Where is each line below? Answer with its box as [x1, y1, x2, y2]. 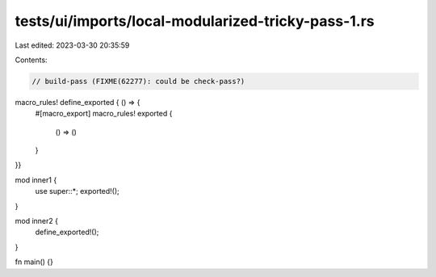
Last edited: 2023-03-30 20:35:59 [15, 40, 130, 50]
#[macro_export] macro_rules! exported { [35, 109, 173, 119]
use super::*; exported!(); [35, 187, 120, 196]
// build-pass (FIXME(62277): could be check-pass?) [31, 77, 245, 86]
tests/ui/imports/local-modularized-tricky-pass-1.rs [15, 12, 375, 30]
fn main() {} [15, 257, 54, 267]
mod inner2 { [15, 216, 58, 226]
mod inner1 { [15, 174, 57, 185]
